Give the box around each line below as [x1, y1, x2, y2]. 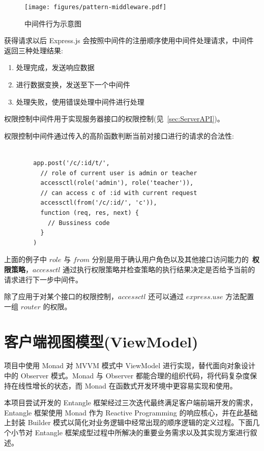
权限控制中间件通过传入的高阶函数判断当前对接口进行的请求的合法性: [4, 130, 234, 141]
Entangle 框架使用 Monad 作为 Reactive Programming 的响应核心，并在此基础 [4, 407, 258, 417]
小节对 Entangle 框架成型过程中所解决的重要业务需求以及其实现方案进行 [11, 427, 250, 437]
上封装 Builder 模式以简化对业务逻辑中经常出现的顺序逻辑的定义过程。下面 [4, 417, 253, 428]
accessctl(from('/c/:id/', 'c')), [40, 199, 157, 207]
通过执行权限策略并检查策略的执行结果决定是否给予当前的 [63, 264, 255, 274]
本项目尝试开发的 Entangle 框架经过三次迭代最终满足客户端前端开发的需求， [4, 397, 257, 408]
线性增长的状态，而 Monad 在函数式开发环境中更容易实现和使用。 [18, 380, 237, 391]
